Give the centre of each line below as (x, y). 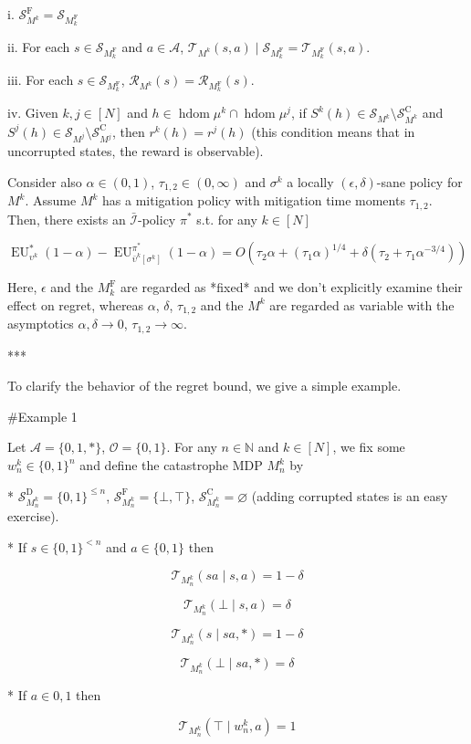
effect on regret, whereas (76, 304)
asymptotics (41, 324)
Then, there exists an (67, 219)
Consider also (45, 181)
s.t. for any (227, 219)
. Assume (51, 200)
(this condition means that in (333, 131)
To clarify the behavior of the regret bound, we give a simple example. (204, 386)
